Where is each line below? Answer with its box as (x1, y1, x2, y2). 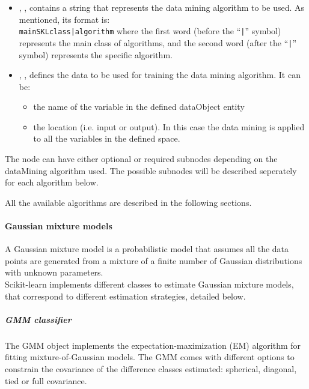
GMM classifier (5, 313, 72, 325)
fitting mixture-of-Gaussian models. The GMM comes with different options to (5, 351, 295, 363)
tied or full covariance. (5, 374, 87, 387)
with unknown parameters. (5, 266, 103, 279)
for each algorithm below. (5, 176, 99, 188)
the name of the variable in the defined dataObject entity (33, 100, 245, 113)
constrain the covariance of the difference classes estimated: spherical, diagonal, (5, 362, 297, 375)
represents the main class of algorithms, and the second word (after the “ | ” (19, 36, 297, 49)
